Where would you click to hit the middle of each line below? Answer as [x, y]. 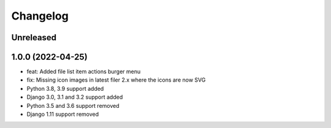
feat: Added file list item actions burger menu [84, 72]
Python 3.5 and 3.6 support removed [73, 105]
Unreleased [34, 37]
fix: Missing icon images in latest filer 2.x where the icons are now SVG [116, 80]
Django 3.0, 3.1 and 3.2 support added [75, 97]
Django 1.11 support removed [63, 114]
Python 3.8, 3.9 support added [65, 88]
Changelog [40, 16]
